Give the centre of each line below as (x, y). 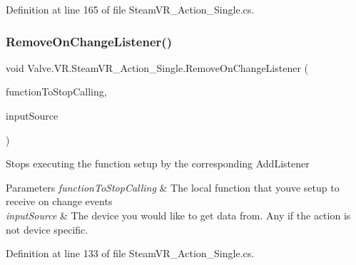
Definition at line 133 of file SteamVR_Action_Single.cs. (130, 253)
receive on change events (59, 201)
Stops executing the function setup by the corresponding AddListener (158, 163)
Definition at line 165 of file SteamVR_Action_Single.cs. (130, 9)
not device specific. (47, 229)
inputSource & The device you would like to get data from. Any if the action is (178, 215)
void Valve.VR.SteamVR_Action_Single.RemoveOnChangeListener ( (157, 67)
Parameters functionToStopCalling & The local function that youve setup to (173, 187)
